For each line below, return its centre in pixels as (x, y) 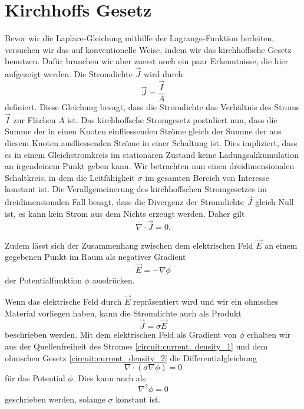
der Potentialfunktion (43, 280)
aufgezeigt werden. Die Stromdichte (69, 74)
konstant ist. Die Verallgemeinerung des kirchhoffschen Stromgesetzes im (136, 189)
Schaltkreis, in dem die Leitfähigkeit (70, 177)
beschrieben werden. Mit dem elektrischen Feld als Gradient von (121, 334)
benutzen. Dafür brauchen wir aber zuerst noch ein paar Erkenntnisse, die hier (147, 61)
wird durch (163, 74)
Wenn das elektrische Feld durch (63, 301)
